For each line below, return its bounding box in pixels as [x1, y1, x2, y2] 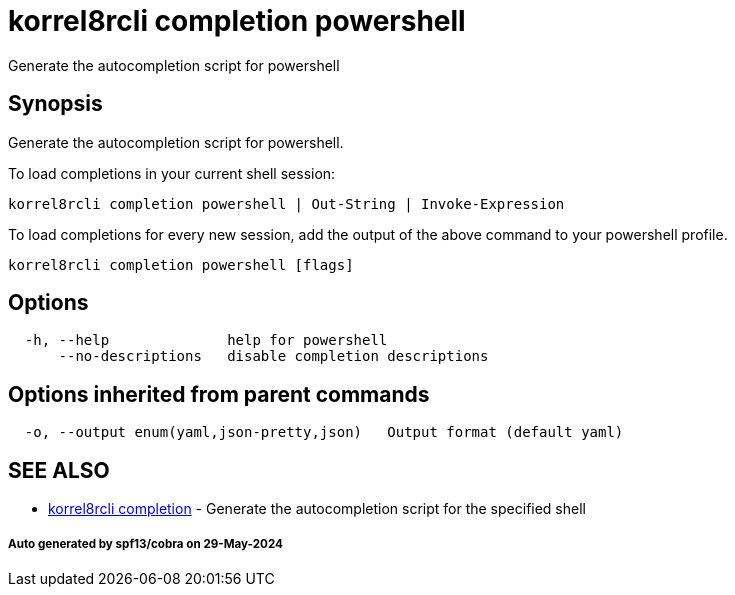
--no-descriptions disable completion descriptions [58, 348, 489, 365]
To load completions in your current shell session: [8, 164, 336, 182]
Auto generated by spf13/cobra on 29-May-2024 [8, 536, 283, 551]
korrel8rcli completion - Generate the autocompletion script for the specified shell [48, 500, 586, 518]
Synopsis [8, 91, 103, 117]
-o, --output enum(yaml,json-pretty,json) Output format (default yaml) [24, 424, 624, 441]
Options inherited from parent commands [8, 381, 430, 407]
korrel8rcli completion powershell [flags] [8, 256, 354, 273]
